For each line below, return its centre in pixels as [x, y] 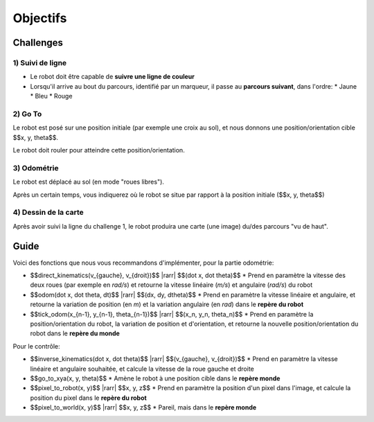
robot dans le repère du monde [75, 333]
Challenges [38, 43]
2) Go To [27, 114]
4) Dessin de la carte [48, 213]
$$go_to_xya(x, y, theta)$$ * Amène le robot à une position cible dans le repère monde [155, 378]
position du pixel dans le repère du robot [88, 398]
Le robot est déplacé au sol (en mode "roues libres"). [88, 182]
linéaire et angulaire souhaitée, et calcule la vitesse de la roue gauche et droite [142, 369]
